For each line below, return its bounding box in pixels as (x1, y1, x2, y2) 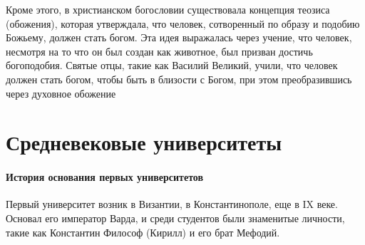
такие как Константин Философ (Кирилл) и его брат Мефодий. (6, 224, 280, 239)
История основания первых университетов (6, 170, 204, 184)
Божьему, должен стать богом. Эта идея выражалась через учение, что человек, (6, 30, 352, 45)
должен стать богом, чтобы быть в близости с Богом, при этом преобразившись (6, 71, 352, 86)
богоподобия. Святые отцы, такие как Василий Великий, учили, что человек (6, 58, 338, 73)
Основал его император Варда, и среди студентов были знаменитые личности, (6, 210, 345, 225)
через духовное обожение (6, 85, 116, 100)
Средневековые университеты (6, 127, 282, 157)
